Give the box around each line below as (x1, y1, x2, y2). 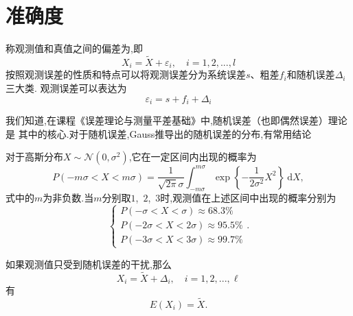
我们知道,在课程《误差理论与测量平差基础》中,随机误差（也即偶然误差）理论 (5, 113, 348, 127)
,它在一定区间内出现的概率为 (128, 149, 257, 164)
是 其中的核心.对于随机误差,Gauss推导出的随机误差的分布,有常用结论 (5, 126, 312, 141)
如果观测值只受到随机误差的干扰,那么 (5, 256, 172, 271)
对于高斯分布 (5, 149, 63, 164)
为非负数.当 (43, 190, 94, 204)
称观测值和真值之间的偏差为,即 (5, 41, 143, 56)
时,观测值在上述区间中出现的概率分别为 (160, 190, 337, 204)
